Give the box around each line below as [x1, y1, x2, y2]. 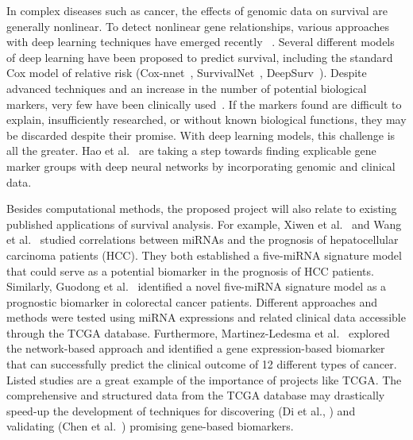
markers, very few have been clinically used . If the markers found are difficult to [6, 95, 402, 112]
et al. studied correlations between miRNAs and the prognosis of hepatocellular [6, 231, 399, 248]
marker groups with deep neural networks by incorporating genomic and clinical [6, 157, 396, 174]
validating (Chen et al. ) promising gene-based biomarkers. [6, 418, 294, 434]
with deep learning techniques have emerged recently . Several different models [6, 33, 395, 50]
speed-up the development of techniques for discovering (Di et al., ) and [6, 402, 356, 419]
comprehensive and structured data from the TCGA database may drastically [6, 387, 385, 403]
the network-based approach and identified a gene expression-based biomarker [6, 340, 385, 357]
